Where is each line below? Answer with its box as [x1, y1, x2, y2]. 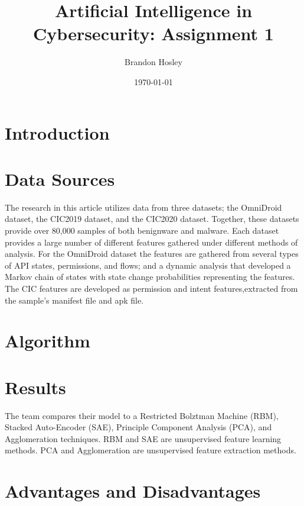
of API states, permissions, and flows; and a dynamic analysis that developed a [5, 259, 291, 271]
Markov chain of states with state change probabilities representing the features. [5, 270, 295, 283]
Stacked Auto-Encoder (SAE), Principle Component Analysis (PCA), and [5, 421, 272, 433]
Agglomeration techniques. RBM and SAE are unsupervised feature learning [5, 432, 282, 444]
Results [5, 375, 66, 399]
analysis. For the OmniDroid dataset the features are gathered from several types [5, 247, 299, 260]
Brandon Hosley [125, 56, 182, 68]
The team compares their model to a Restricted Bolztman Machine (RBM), [5, 409, 279, 421]
